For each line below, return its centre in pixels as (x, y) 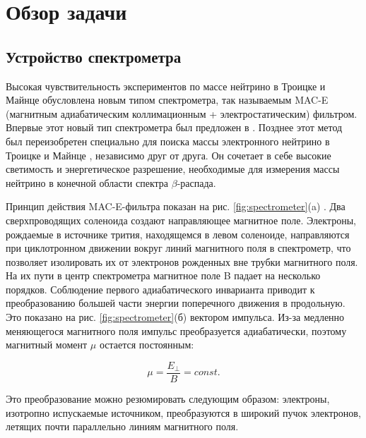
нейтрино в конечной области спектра (87, 182)
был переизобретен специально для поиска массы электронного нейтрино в (168, 141)
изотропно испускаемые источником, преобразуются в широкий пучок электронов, (183, 412)
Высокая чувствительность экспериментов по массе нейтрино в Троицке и (166, 86)
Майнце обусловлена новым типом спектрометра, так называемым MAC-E (167, 100)
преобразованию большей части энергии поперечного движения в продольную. (176, 303)
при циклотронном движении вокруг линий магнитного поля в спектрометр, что (178, 248)
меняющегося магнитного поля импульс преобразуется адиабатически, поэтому (176, 330)
